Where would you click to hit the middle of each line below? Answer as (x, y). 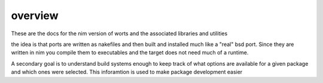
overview (35, 16)
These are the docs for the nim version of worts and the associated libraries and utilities (119, 33)
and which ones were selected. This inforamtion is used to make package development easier (127, 72)
